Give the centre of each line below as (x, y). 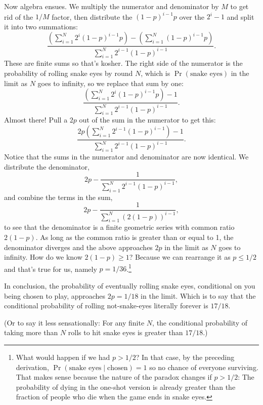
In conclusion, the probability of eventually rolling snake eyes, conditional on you (130, 285)
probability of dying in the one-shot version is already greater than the (126, 387)
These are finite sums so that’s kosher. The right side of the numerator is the (123, 63)
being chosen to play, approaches (55, 295)
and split (240, 16)
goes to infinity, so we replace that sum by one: (111, 83)
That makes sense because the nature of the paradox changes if (114, 377)
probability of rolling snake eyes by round (69, 73)
